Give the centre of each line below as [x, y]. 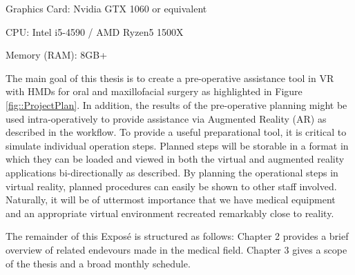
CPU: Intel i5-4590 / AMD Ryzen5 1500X [95, 31]
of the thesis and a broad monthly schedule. [98, 263]
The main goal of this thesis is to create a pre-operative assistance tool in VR [170, 78]
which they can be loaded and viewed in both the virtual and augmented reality [175, 159]
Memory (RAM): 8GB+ [57, 55]
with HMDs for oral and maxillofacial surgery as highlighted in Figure [154, 91]
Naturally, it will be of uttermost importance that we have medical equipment [171, 200]
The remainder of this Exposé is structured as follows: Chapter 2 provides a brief [177, 236]
